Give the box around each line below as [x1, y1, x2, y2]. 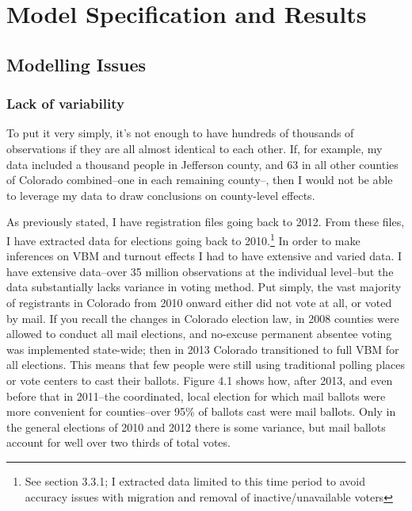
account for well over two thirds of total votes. [6, 434, 231, 451]
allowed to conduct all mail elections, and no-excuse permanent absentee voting [6, 325, 392, 342]
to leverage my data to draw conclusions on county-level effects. [6, 186, 315, 203]
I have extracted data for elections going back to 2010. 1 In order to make [6, 229, 360, 248]
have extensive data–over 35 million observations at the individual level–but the [6, 263, 394, 279]
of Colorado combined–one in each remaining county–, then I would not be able [6, 171, 393, 188]
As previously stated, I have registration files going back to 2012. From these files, [6, 213, 405, 230]
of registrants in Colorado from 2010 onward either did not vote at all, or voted [6, 294, 392, 310]
